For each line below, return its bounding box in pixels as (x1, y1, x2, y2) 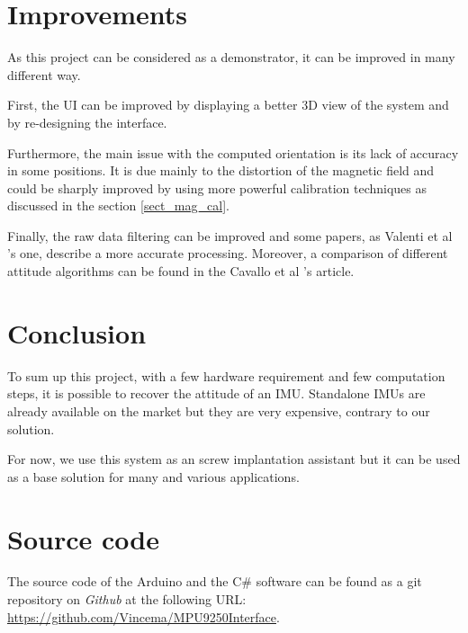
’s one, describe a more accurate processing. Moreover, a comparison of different (7, 244, 448, 263)
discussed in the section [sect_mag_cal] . (7, 196, 229, 215)
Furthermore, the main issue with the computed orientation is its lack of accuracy (7, 143, 459, 162)
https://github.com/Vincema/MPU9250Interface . (7, 607, 280, 626)
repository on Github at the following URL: (7, 590, 247, 609)
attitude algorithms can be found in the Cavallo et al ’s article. (7, 262, 355, 281)
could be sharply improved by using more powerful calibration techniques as (7, 178, 427, 197)
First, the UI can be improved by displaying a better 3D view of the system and (7, 95, 449, 114)
